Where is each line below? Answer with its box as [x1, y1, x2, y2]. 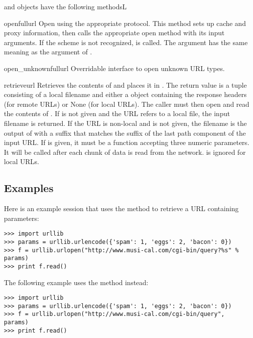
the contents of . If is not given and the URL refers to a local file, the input [4, 108, 230, 119]
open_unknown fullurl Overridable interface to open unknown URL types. [4, 63, 225, 73]
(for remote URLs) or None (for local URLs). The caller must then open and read [4, 98, 250, 109]
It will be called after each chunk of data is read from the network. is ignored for [4, 146, 246, 157]
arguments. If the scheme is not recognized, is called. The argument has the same [4, 37, 248, 47]
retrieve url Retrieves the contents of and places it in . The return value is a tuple [4, 79, 247, 90]
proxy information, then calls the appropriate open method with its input [4, 27, 225, 38]
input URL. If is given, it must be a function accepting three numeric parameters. [4, 137, 250, 147]
